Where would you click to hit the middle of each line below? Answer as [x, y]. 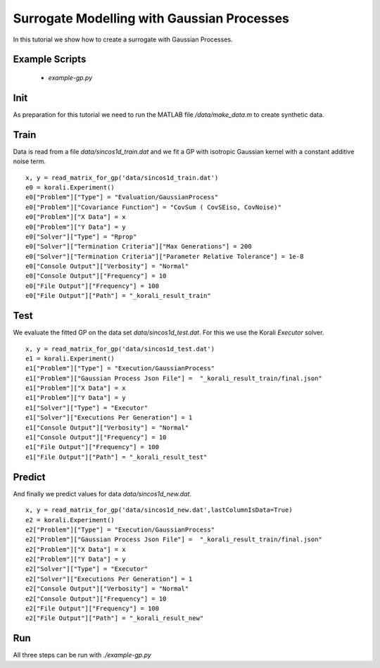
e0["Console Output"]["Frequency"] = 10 [96, 276]
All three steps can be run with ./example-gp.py [82, 655]
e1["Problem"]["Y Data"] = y [76, 398]
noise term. [29, 161]
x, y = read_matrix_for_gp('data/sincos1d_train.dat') [122, 177]
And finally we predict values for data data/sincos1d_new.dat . [102, 493]
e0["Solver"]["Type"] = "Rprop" [81, 237]
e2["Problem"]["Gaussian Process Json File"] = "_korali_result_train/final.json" [174, 540]
